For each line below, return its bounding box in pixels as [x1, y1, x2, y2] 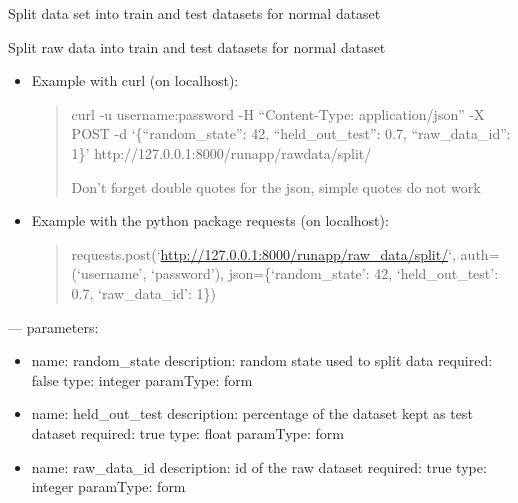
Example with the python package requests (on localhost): [31, 210, 389, 231]
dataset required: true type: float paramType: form [31, 422, 344, 443]
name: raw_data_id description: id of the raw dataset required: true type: [31, 456, 487, 477]
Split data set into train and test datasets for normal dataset [8, 3, 381, 23]
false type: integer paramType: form [31, 369, 253, 390]
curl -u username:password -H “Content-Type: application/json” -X [71, 103, 485, 124]
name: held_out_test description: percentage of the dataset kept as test [31, 403, 473, 424]
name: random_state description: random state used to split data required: [31, 350, 493, 371]
